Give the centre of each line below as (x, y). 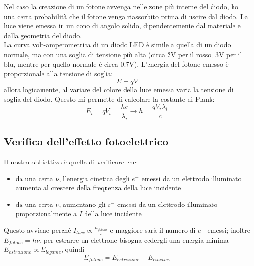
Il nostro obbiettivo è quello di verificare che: (71, 162)
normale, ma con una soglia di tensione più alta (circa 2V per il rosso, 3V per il (123, 54)
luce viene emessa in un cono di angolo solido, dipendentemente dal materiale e (122, 26)
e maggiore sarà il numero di (153, 230)
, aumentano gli (82, 204)
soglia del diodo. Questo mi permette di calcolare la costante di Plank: (109, 99)
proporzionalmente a (46, 214)
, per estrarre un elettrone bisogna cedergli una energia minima (134, 239)
